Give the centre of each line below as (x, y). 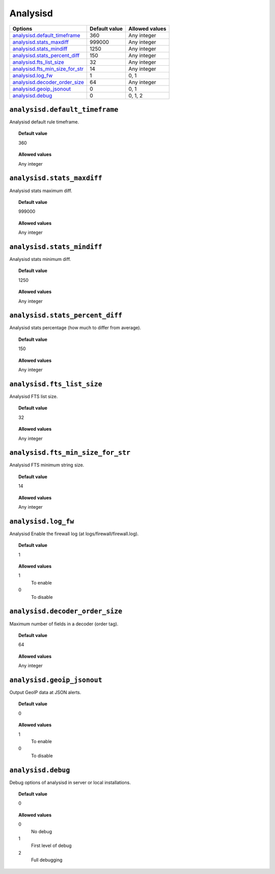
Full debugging (47, 860)
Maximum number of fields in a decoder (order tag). (64, 624)
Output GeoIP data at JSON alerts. (45, 692)
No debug (42, 831)
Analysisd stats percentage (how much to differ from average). (75, 328)
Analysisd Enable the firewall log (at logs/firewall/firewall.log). (74, 534)
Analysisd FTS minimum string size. (47, 465)
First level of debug (51, 845)
